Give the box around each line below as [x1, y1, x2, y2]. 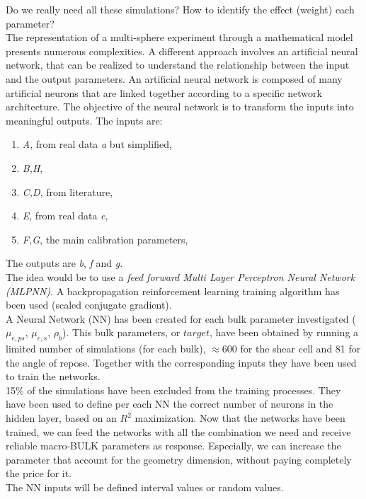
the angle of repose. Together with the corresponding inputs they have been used [6, 355, 357, 369]
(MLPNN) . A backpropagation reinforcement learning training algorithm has [6, 283, 340, 298]
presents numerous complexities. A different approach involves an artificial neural [6, 43, 358, 58]
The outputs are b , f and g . [6, 256, 123, 270]
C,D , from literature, [22, 184, 113, 199]
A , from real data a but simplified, [22, 137, 172, 151]
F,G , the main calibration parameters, [22, 231, 188, 246]
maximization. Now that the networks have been [135, 411, 345, 425]
